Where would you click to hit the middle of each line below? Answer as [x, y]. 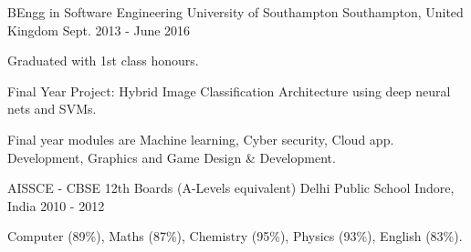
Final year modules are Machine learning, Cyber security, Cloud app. [201, 139]
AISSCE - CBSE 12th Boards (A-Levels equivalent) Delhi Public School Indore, [231, 188]
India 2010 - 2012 [56, 205]
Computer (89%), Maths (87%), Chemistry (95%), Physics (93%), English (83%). [235, 236]
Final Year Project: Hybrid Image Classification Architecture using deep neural [229, 91]
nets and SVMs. [52, 109]
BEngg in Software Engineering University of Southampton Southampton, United [235, 12]
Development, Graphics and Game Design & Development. [172, 157]
